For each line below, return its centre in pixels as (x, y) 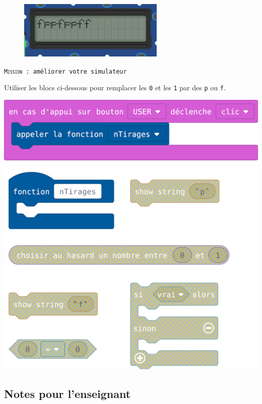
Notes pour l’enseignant (68, 393)
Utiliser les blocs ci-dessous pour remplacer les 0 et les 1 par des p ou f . (115, 88)
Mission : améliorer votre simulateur (65, 71)
